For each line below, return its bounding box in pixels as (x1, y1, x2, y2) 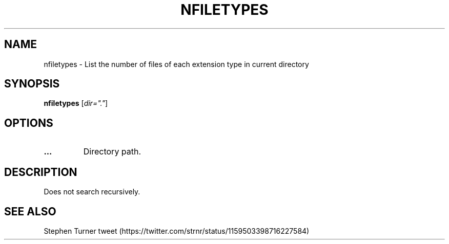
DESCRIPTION (4, 165, 77, 179)
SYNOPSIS (4, 77, 60, 91)
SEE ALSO (4, 205, 56, 218)
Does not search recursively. (44, 187, 140, 196)
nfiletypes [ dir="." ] (44, 99, 108, 108)
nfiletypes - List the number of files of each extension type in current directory (44, 59, 309, 69)
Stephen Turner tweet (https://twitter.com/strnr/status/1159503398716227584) (44, 226, 310, 235)
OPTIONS (4, 116, 53, 129)
